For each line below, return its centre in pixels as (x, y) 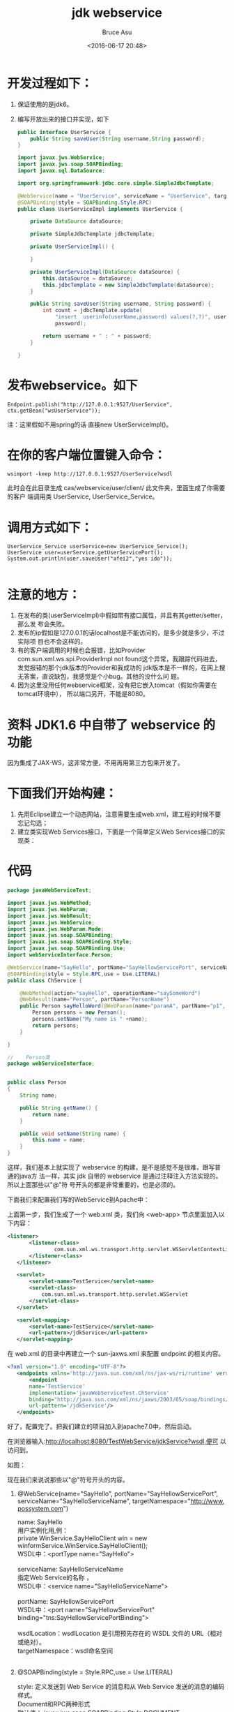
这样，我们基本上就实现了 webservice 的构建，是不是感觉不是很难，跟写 (111, 1167)
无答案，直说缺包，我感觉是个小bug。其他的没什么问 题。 (100, 677)
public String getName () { (59, 1108)
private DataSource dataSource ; (77, 221)
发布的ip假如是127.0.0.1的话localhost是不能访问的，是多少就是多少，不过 (121, 633)
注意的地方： (44, 595)
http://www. (208, 1501)
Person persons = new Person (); (79, 1013)
